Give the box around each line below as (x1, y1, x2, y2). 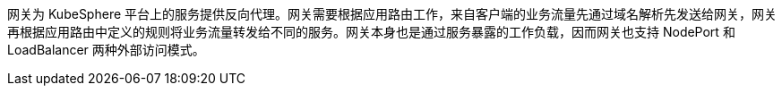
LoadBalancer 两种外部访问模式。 (7, 42, 205, 57)
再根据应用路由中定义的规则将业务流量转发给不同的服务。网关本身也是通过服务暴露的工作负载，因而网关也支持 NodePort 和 (7, 24, 735, 39)
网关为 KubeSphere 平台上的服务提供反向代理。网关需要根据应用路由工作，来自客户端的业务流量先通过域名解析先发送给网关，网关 (7, 6, 778, 21)
